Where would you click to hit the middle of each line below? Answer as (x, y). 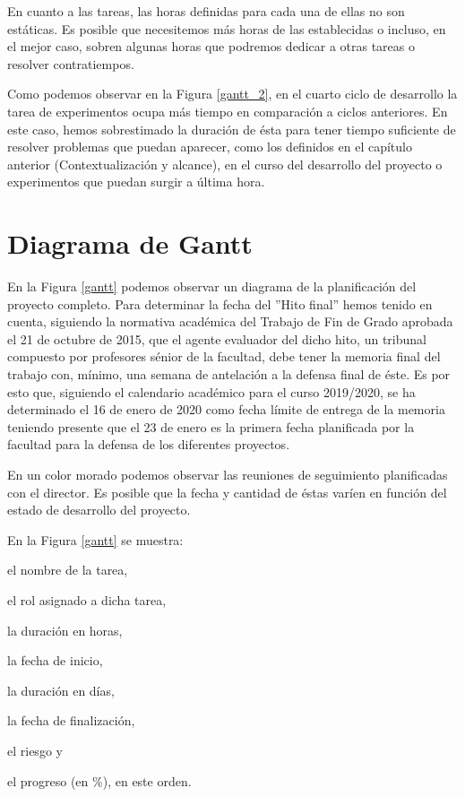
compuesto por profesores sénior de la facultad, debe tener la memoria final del (224, 356)
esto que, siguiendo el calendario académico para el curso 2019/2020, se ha (211, 391)
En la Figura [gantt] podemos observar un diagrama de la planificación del (212, 286)
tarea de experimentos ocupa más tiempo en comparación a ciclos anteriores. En (228, 111)
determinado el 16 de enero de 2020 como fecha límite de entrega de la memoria (226, 409)
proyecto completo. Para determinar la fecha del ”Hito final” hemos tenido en (220, 303)
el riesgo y (35, 750)
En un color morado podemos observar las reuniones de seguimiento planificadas (228, 474)
